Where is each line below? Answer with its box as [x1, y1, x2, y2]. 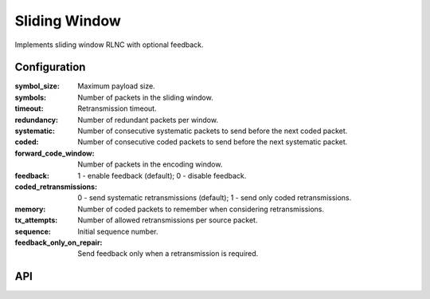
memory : [14, 204, 46, 214]
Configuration [14, 61, 86, 74]
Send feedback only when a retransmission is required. [77, 249, 259, 258]
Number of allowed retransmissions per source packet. [77, 215, 258, 225]
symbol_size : [14, 81, 60, 91]
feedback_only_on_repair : [14, 238, 103, 247]
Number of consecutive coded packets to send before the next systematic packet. [77, 137, 348, 147]
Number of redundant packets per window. [77, 115, 219, 124]
